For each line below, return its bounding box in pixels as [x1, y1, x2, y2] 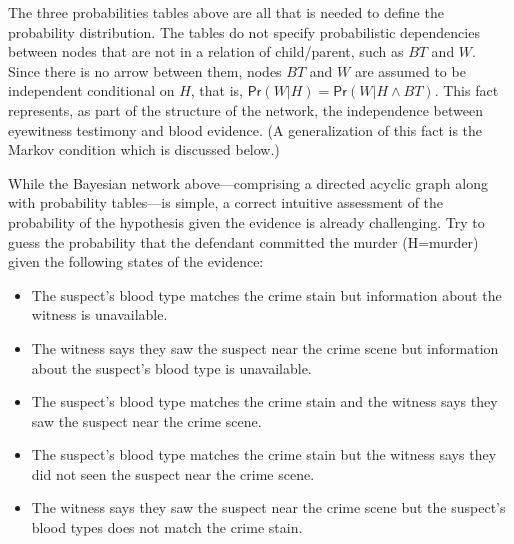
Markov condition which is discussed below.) [8, 139, 280, 160]
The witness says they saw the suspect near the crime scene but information [31, 337, 499, 358]
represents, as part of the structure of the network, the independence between [8, 99, 483, 120]
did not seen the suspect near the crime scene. [31, 463, 315, 484]
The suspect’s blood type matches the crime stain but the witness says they [31, 444, 497, 465]
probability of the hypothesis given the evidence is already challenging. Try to [8, 211, 485, 232]
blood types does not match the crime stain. [31, 517, 303, 538]
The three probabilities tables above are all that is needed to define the [8, 2, 444, 22]
